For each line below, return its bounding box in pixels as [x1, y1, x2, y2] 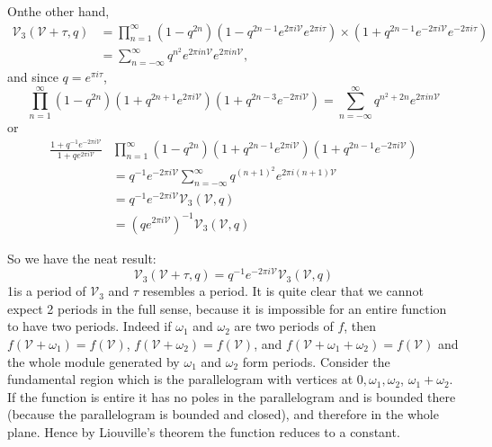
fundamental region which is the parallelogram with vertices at [7, 370, 353, 389]
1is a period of [7, 282, 86, 300]
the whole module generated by [7, 352, 180, 371]
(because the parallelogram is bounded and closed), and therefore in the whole [7, 405, 439, 424]
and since [7, 67, 58, 86]
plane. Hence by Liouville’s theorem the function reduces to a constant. [7, 422, 400, 441]
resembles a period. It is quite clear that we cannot [142, 282, 424, 300]
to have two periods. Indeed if [7, 317, 172, 335]
